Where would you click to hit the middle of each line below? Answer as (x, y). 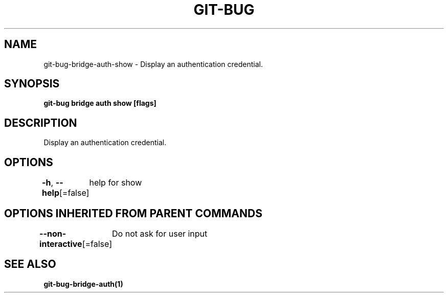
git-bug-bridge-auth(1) (83, 284)
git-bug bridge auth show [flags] (100, 103)
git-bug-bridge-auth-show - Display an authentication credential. (153, 64)
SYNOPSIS (32, 84)
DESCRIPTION (41, 123)
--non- (53, 233)
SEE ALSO (30, 264)
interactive (61, 244)
